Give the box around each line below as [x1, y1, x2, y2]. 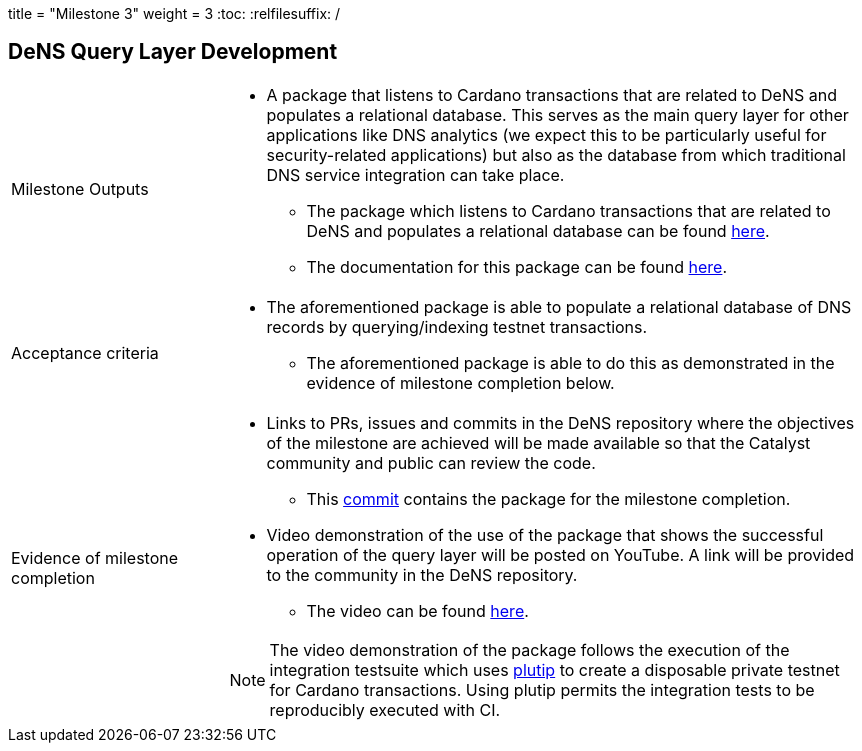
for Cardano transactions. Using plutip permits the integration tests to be [269, 679, 815, 700]
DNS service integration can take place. [266, 164, 565, 185]
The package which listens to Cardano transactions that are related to [306, 200, 831, 221]
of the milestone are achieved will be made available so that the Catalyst [266, 432, 811, 453]
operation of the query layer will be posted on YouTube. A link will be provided [266, 544, 855, 565]
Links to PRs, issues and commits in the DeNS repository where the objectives [266, 412, 855, 433]
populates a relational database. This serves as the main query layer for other [266, 104, 849, 125]
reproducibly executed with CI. [269, 699, 501, 720]
